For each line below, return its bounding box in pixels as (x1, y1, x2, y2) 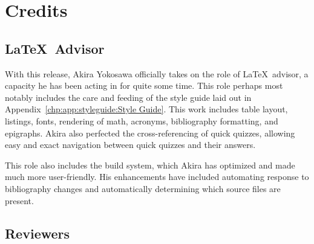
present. (5, 194, 34, 207)
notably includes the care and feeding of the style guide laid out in (5, 91, 252, 103)
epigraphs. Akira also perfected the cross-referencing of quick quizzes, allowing (5, 126, 295, 139)
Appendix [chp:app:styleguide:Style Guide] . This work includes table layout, (5, 103, 288, 115)
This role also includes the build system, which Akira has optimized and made (5, 158, 295, 171)
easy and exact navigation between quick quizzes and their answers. (5, 138, 256, 151)
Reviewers (5, 223, 70, 242)
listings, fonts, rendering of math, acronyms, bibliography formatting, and (5, 114, 278, 127)
